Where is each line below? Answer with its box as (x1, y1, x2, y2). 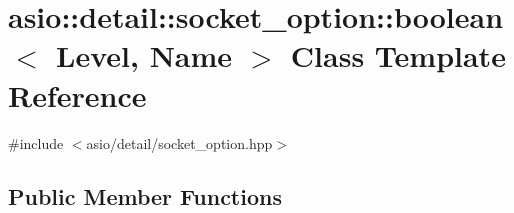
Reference (8, 74, 147, 115)
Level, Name (56, 35, 233, 76)
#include (8, 132, 64, 153)
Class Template (290, 35, 506, 76)
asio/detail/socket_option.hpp (86, 132, 273, 153)
